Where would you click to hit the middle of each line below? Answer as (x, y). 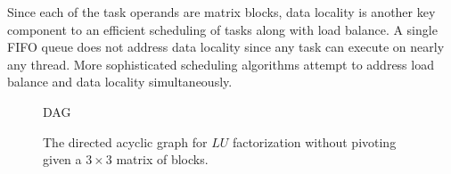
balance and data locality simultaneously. (120, 82)
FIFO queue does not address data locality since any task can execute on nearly (226, 47)
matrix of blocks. (162, 159)
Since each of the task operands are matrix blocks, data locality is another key (221, 12)
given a (62, 159)
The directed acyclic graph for (125, 141)
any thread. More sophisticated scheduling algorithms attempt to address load (221, 64)
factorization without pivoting (314, 141)
